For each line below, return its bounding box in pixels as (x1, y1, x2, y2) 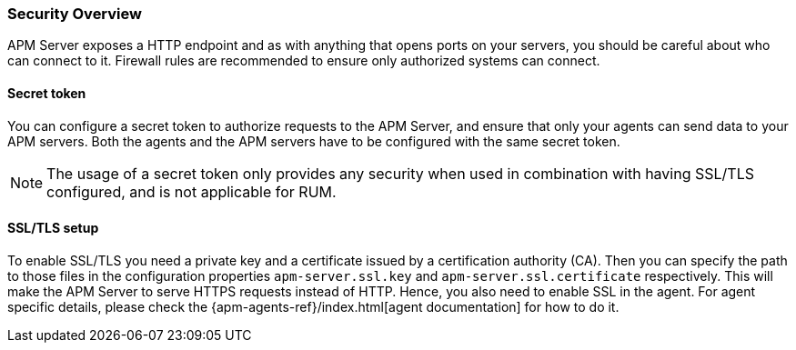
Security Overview (7, 5, 142, 23)
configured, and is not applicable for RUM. (46, 182, 337, 201)
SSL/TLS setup (7, 220, 99, 236)
